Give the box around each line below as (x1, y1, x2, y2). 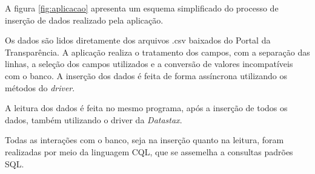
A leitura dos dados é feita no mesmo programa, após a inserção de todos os (5, 101, 288, 114)
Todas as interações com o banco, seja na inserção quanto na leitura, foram (5, 134, 284, 146)
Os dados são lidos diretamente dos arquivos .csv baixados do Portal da (5, 34, 271, 47)
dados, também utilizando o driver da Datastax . (5, 113, 182, 126)
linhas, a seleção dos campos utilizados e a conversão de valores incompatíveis (5, 57, 293, 70)
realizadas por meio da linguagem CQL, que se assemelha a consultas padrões (5, 145, 293, 158)
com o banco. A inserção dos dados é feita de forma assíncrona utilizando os (5, 69, 288, 82)
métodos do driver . (5, 81, 75, 94)
